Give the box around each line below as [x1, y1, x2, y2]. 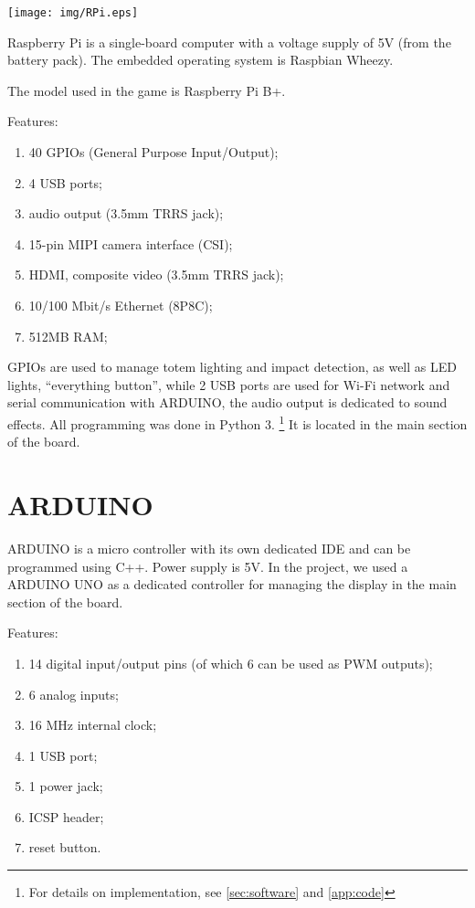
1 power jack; [28, 776, 103, 796]
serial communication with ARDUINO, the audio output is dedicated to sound [7, 393, 448, 412]
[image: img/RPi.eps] [7, 6, 139, 19]
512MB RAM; [28, 326, 108, 345]
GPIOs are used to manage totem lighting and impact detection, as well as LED [7, 357, 457, 376]
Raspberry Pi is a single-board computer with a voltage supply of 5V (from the [7, 32, 451, 51]
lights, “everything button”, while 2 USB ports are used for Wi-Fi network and [7, 375, 450, 394]
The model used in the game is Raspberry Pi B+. [7, 80, 286, 100]
